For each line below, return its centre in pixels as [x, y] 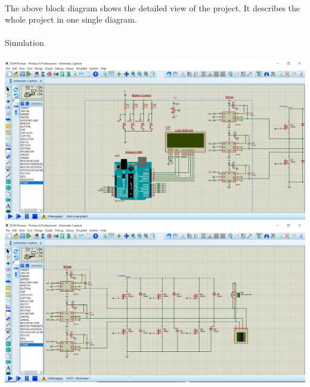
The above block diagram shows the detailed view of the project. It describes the [153, 7]
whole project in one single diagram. [71, 19]
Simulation [24, 43]
